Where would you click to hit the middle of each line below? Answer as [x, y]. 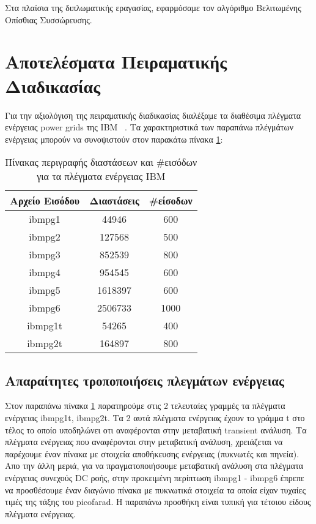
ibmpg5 [45, 290]
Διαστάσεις [114, 201]
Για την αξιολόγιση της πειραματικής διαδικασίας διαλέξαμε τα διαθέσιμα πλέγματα [153, 115]
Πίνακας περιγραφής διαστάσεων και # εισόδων [101, 162]
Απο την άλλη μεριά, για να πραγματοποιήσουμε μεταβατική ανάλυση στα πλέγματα [154, 466]
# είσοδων [171, 201]
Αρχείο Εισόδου [45, 201]
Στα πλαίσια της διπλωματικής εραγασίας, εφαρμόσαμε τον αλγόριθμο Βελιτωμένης [153, 7]
